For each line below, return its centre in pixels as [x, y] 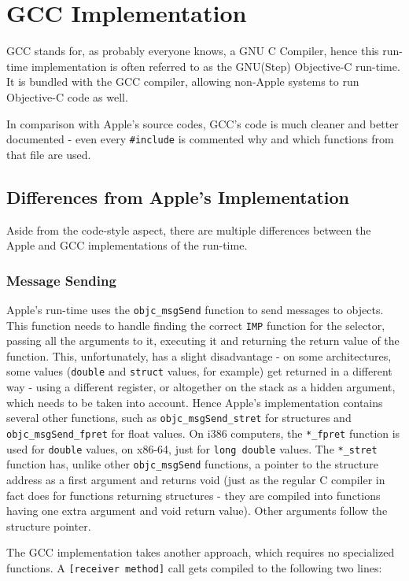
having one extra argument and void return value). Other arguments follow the [197, 511]
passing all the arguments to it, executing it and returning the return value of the [203, 340]
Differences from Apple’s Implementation [178, 196]
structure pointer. [49, 525]
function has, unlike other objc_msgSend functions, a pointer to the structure [192, 464]
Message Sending [61, 280]
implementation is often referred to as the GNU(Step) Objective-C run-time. [216, 66]
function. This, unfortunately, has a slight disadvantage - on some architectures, [199, 355]
